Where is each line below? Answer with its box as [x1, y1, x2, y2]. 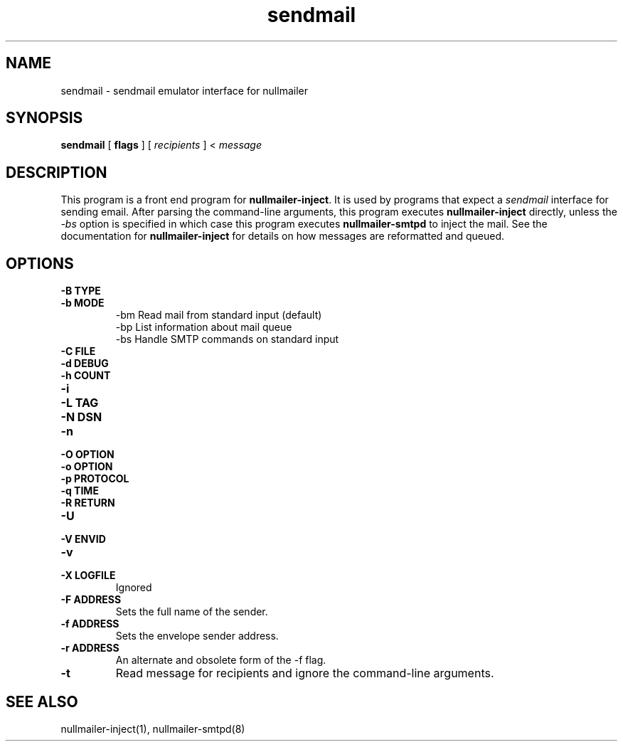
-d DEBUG [60, 357, 109, 370]
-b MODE [60, 297, 105, 309]
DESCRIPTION [6, 163, 107, 181]
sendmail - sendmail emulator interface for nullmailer [60, 84, 308, 97]
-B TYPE [60, 285, 101, 297]
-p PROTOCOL [60, 472, 129, 485]
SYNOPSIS [6, 109, 83, 127]
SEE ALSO [6, 692, 78, 711]
